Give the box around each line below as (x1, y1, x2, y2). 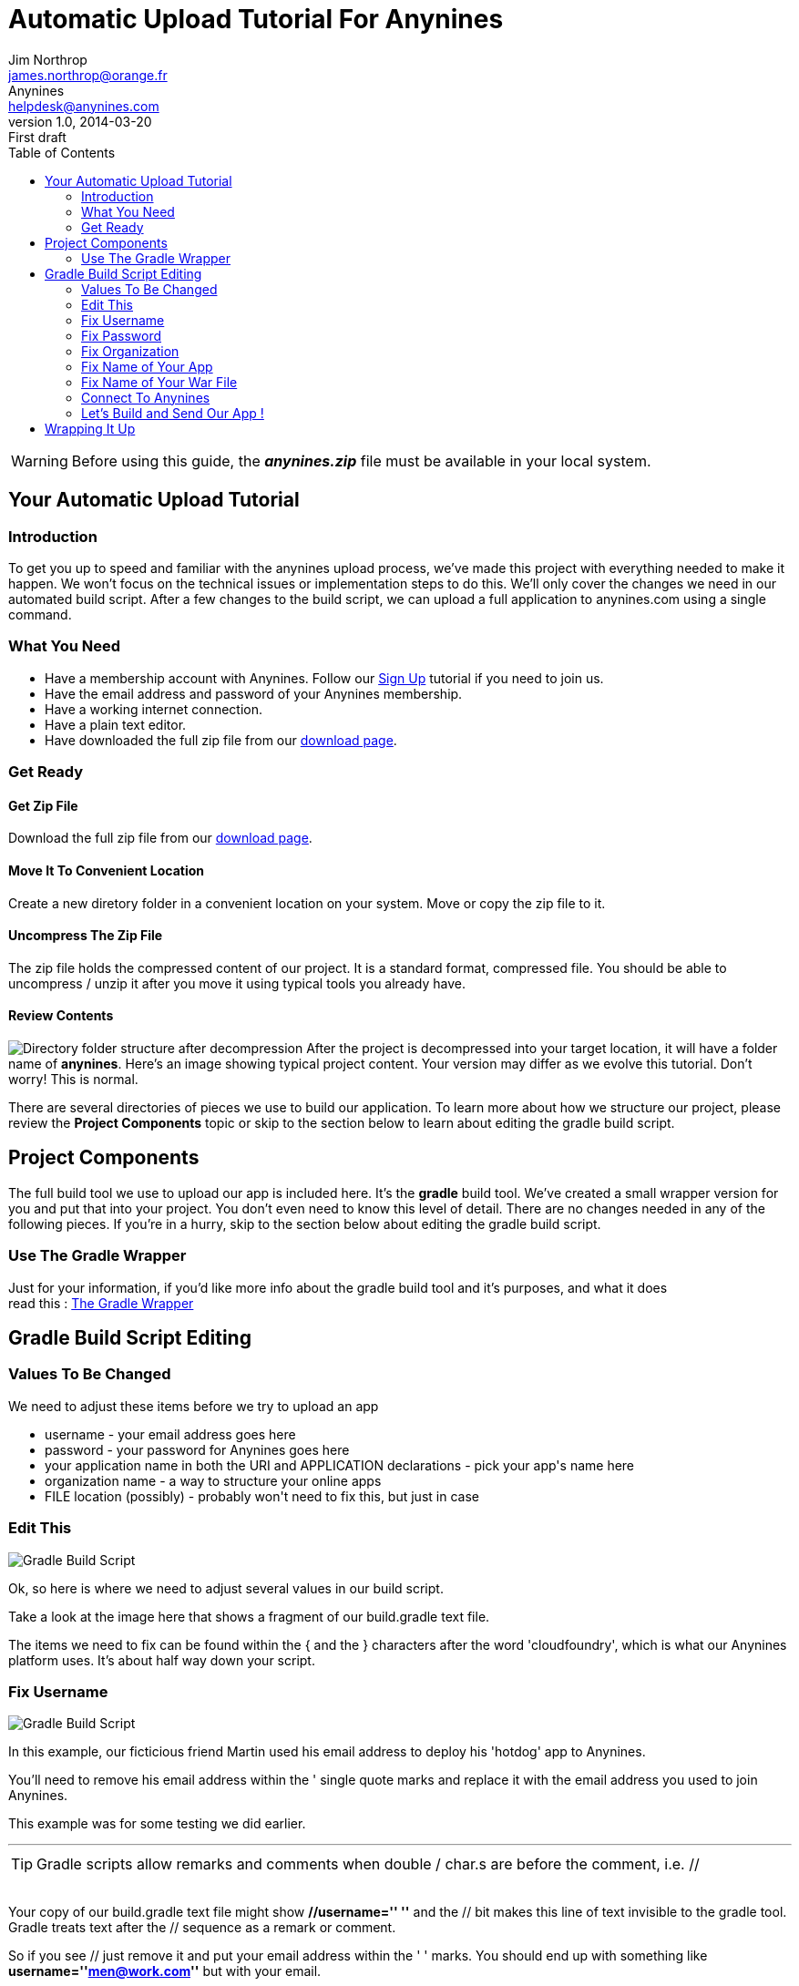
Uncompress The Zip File (8, 927, 163, 944)
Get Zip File (8, 797, 78, 814)
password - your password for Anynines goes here (45, 1441, 350, 1458)
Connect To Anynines (81, 389, 210, 405)
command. (8, 606, 72, 622)
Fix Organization (81, 343, 179, 359)
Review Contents (8, 1008, 114, 1024)
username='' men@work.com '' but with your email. (8, 1963, 322, 1980)
